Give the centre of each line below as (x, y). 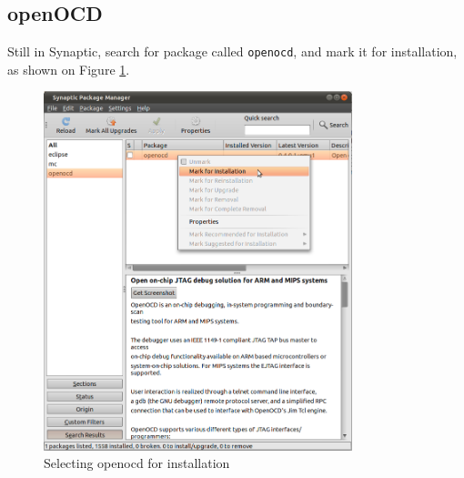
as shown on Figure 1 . (69, 69)
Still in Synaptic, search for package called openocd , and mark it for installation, (232, 51)
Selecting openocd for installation (137, 463)
